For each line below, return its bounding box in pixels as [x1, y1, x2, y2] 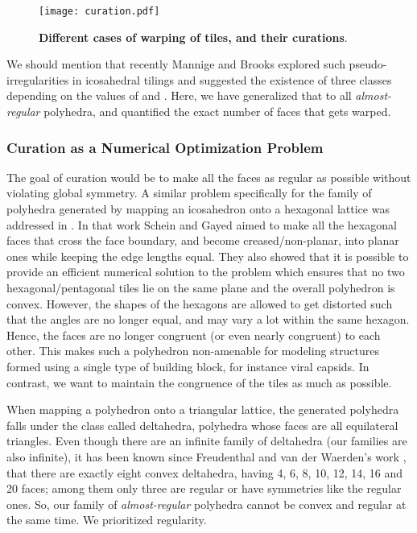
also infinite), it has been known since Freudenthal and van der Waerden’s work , [6, 448, 407, 465]
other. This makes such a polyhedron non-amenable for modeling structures [6, 342, 379, 359]
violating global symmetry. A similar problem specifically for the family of [6, 184, 372, 201]
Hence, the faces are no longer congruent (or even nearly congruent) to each [6, 326, 381, 343]
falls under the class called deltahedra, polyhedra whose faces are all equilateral [6, 416, 398, 433]
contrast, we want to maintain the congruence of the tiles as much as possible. [6, 374, 392, 390]
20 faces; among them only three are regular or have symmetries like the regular [6, 480, 402, 497]
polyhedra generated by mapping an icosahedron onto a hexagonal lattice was [6, 200, 390, 217]
